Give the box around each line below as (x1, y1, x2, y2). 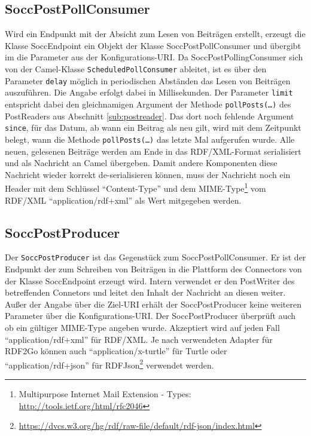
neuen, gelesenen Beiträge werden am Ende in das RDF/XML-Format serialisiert (5, 145, 301, 157)
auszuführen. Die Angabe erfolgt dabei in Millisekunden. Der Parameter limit (5, 86, 293, 99)
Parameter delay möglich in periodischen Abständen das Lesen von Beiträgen (5, 74, 291, 87)
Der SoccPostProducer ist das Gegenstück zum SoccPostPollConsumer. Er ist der (5, 251, 306, 263)
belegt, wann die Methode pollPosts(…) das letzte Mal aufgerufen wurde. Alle (5, 133, 295, 145)
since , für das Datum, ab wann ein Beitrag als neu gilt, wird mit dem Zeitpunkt (5, 121, 301, 134)
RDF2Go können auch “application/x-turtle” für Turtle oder (5, 345, 227, 357)
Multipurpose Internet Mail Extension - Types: (19, 388, 191, 400)
